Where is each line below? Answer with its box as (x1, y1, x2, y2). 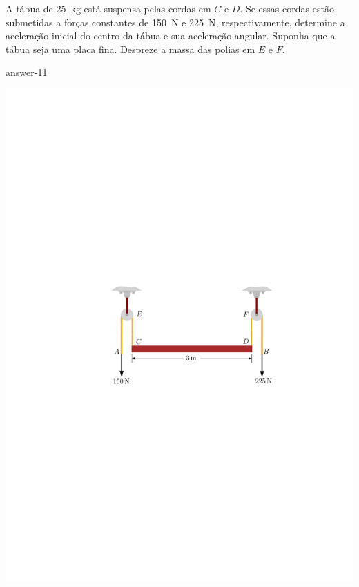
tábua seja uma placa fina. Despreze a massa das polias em (6, 41, 255, 56)
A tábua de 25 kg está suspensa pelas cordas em (6, 1, 211, 15)
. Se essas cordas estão (240, 1, 334, 15)
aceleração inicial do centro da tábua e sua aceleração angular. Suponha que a (6, 28, 336, 43)
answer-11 (6, 65, 48, 79)
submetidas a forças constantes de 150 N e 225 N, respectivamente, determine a (6, 15, 345, 29)
